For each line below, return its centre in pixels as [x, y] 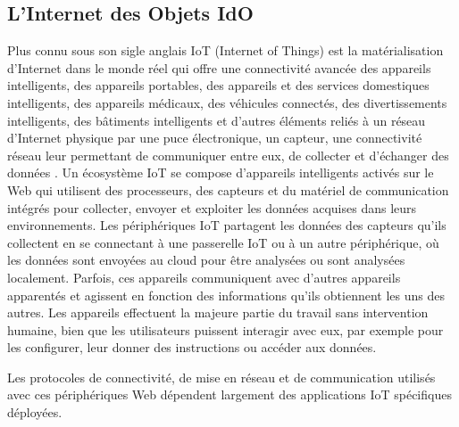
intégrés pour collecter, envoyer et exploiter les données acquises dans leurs [212, 207]
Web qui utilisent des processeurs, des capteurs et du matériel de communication [228, 189]
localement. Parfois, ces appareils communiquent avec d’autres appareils [204, 277]
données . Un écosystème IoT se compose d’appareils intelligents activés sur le [221, 172]
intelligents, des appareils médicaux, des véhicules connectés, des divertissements [227, 102]
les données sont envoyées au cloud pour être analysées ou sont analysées [206, 260]
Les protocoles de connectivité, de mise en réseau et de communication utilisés [221, 377]
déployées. [35, 412]
